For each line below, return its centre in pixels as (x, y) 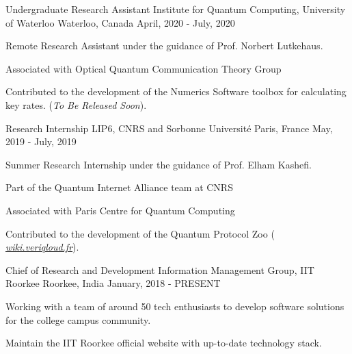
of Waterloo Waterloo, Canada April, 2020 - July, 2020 (120, 22)
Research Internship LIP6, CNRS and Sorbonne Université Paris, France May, (169, 128)
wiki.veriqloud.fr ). (42, 247)
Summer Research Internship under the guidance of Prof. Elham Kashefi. (159, 164)
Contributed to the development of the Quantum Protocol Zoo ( (140, 233)
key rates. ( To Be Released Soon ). (76, 104)
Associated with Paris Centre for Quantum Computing (120, 210)
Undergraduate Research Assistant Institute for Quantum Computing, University (176, 9)
